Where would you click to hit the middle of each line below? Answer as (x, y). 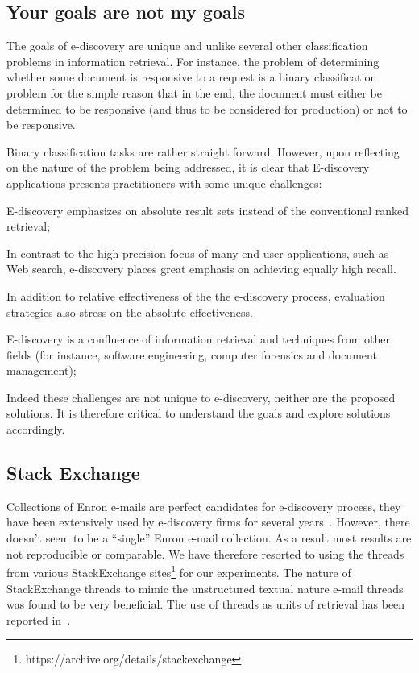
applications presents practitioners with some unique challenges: (164, 183)
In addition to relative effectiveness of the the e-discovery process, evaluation (196, 295)
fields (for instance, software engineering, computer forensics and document (192, 354)
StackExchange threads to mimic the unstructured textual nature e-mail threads (205, 588)
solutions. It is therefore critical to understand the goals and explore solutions (199, 413)
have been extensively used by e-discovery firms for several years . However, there (208, 522)
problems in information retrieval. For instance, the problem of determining (193, 61)
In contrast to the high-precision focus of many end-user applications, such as (198, 253)
